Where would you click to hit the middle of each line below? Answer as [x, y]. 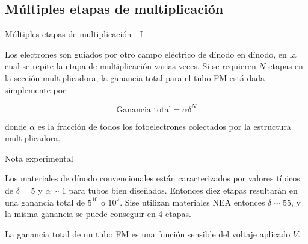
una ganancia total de [45, 202]
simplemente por [35, 89]
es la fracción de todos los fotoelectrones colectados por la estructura [164, 126]
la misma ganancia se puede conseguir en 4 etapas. [98, 214]
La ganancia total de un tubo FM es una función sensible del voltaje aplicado [148, 233]
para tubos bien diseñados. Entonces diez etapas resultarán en [183, 190]
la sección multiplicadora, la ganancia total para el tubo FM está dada [135, 77]
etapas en [286, 66]
